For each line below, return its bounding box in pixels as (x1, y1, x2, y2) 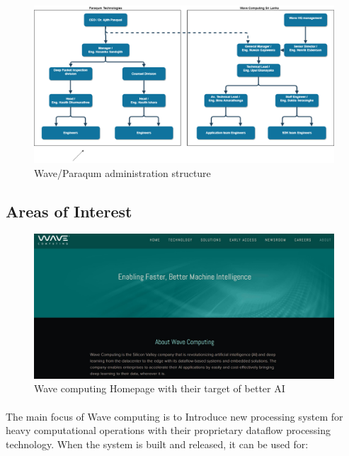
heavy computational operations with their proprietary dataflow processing (6, 423, 331, 438)
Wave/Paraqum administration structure (34, 165, 211, 180)
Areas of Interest (6, 200, 132, 222)
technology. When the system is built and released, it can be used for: (6, 436, 309, 451)
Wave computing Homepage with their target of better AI (34, 381, 285, 396)
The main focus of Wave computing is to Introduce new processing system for (6, 409, 343, 423)
